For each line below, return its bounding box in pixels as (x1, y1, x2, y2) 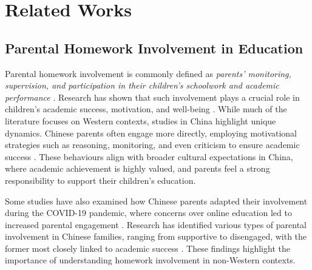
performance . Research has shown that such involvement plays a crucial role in (5, 90, 300, 103)
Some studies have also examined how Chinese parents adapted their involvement (5, 194, 308, 207)
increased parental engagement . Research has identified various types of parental (5, 218, 307, 231)
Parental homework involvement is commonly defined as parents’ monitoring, (5, 67, 291, 79)
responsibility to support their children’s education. (5, 174, 196, 186)
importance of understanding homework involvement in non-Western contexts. (5, 254, 296, 266)
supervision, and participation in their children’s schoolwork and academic (5, 79, 279, 92)
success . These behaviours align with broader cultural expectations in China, (5, 150, 293, 163)
